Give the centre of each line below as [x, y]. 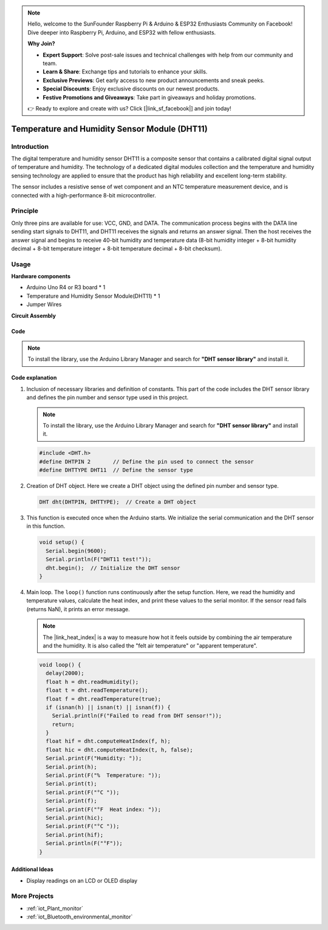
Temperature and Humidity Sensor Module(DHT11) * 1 [93, 296]
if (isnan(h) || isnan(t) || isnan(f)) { [108, 707]
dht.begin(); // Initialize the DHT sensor [113, 568]
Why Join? [41, 44]
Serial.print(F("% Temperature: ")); [103, 775]
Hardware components [41, 276]
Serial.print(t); [71, 784]
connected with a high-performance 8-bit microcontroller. [84, 195]
